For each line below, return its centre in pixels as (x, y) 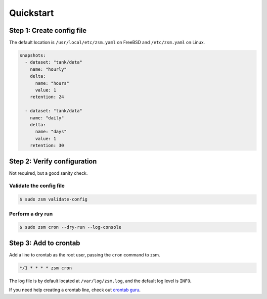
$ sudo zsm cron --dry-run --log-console (70, 227)
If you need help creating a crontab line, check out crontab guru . (75, 290)
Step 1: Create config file (48, 30)
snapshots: (33, 55)
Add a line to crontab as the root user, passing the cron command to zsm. (85, 254)
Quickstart (32, 13)
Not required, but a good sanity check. (48, 173)
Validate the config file (37, 186)
